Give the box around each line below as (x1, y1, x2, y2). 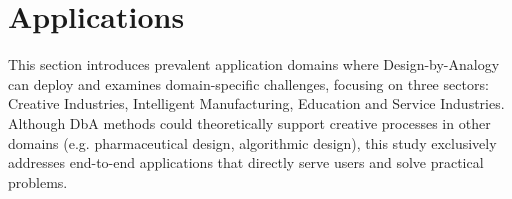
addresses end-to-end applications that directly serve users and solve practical (8, 152, 484, 173)
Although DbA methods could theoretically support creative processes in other (8, 112, 491, 133)
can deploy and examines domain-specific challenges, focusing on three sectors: (8, 73, 489, 94)
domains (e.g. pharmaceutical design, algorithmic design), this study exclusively (8, 132, 497, 153)
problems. (8, 171, 68, 192)
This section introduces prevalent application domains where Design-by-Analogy (8, 54, 500, 75)
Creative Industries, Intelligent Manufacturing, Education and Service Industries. (8, 93, 505, 114)
